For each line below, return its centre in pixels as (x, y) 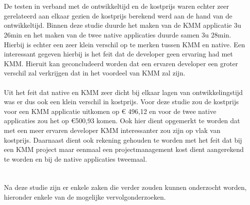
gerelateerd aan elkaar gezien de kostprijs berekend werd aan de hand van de (118, 15)
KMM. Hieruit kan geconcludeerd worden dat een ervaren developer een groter (121, 63)
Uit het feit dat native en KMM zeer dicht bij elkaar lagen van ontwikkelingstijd (124, 92)
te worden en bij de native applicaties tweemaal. (75, 158)
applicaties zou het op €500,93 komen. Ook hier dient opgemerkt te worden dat (122, 121)
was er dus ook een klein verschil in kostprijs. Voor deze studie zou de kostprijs (121, 102)
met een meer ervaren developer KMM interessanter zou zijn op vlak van (112, 130)
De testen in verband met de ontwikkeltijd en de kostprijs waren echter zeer (117, 6)
